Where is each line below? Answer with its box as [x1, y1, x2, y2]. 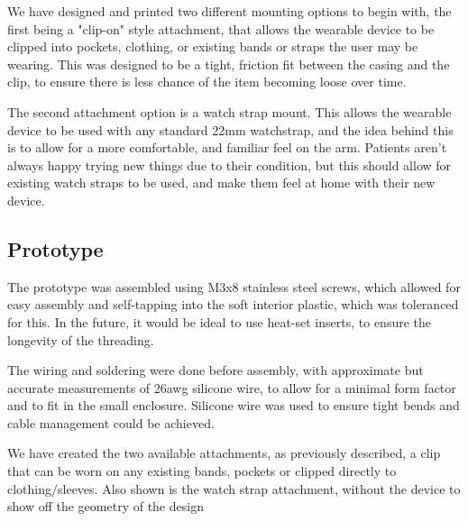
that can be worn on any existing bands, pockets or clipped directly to [7, 462, 397, 480]
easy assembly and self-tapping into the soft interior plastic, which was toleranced [7, 295, 459, 314]
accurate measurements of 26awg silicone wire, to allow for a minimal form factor [7, 378, 456, 397]
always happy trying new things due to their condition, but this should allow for [7, 155, 452, 174]
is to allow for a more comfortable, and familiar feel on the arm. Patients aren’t [7, 138, 447, 157]
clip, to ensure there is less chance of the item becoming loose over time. [7, 72, 407, 91]
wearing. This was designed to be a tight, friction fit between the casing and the [7, 54, 450, 73]
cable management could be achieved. [7, 413, 215, 432]
